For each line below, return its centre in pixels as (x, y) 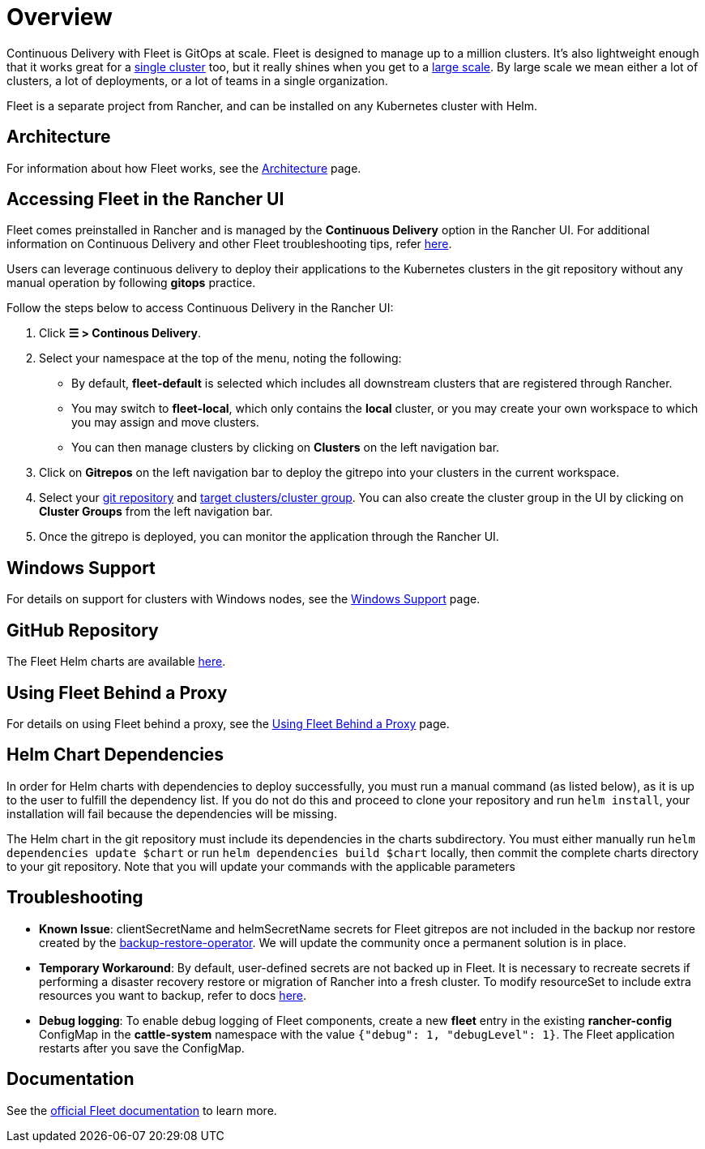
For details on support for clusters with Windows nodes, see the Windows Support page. (244, 599)
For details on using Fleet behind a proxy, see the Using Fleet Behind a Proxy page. (228, 723)
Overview (60, 17)
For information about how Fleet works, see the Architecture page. (184, 168)
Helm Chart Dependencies (115, 755)
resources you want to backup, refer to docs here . (173, 995)
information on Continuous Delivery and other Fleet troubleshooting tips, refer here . (229, 244)
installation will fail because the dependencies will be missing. (172, 813)
